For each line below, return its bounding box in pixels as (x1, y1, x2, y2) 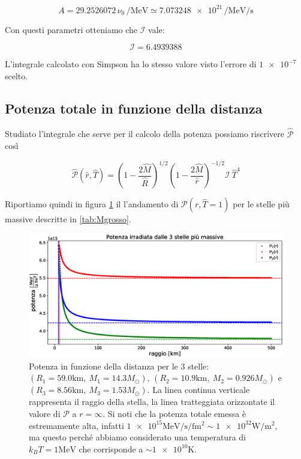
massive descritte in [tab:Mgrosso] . (5, 213, 131, 225)
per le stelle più (233, 198, 290, 210)
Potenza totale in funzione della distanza (5, 99, 263, 117)
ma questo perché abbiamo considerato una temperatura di (29, 431, 246, 443)
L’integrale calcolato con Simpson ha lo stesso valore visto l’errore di (5, 58, 257, 70)
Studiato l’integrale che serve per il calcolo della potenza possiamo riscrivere (5, 127, 285, 140)
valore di (29, 407, 61, 419)
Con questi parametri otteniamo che (5, 23, 138, 35)
